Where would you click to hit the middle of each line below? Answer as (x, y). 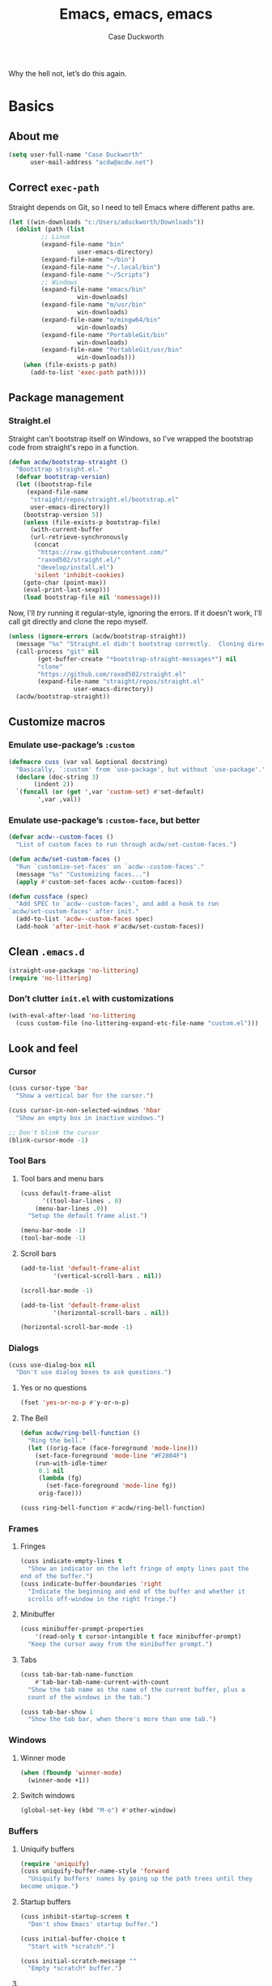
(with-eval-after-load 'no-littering (72, 1015)
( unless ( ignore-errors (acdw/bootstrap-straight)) (97, 637)
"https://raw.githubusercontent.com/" (103, 553)
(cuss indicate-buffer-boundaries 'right (91, 1584)
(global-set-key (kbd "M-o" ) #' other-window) (98, 1811)
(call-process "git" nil (57, 651)
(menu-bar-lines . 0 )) (71, 1208)
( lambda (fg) (60, 1478)
